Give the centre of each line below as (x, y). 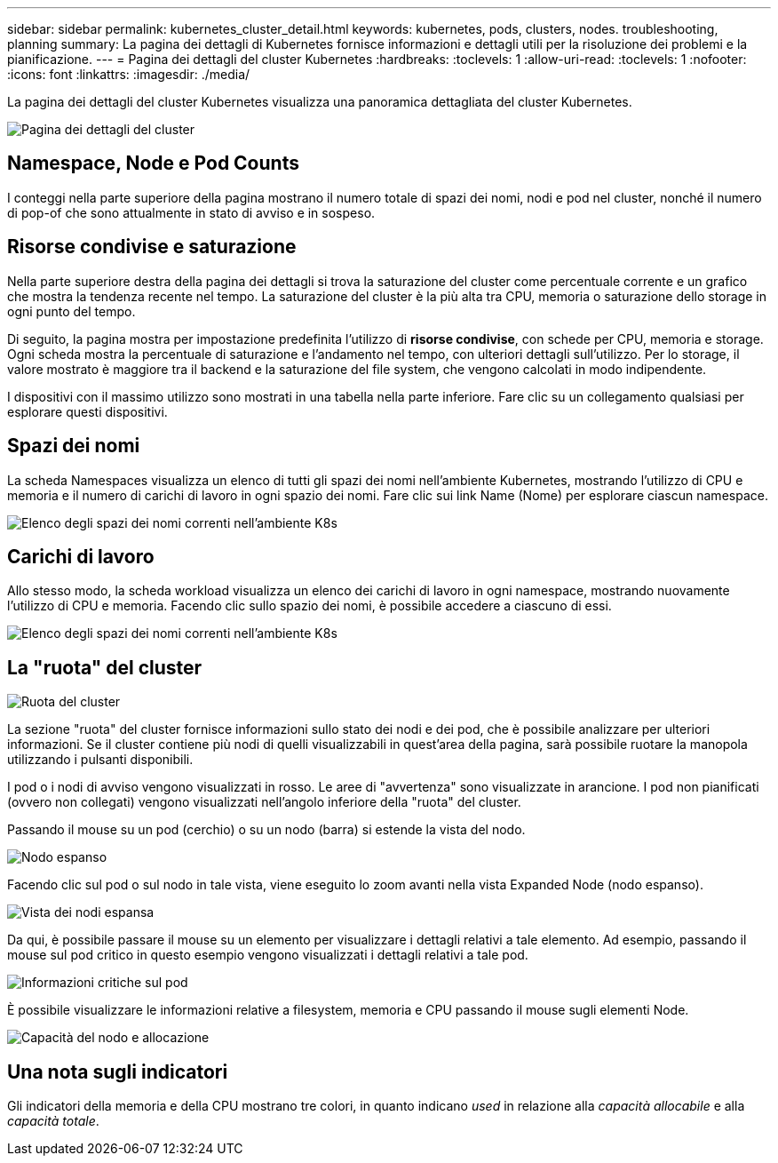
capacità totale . (53, 1121)
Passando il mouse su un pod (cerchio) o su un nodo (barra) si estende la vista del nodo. (266, 830)
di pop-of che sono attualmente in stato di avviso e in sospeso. (191, 212)
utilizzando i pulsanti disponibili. (100, 760)
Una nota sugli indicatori (118, 1071)
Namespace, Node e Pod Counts (153, 163)
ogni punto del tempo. (71, 311)
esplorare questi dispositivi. (87, 411)
